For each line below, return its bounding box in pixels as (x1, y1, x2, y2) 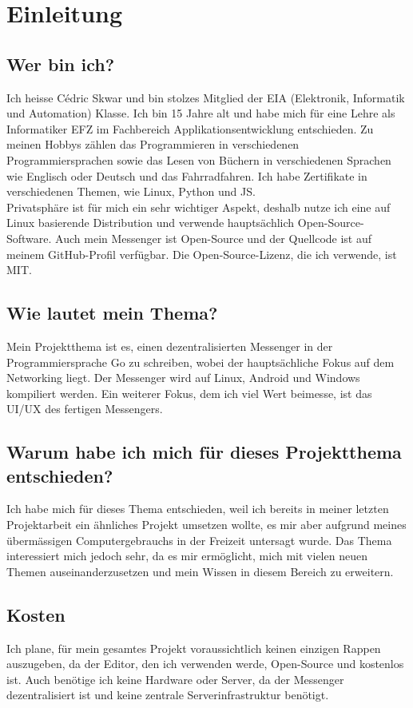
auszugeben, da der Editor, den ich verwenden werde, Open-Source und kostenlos (6, 655, 404, 672)
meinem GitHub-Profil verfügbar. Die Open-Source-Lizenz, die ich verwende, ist (6, 245, 397, 262)
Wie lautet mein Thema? (6, 300, 218, 325)
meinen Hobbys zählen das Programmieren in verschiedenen (6, 136, 300, 153)
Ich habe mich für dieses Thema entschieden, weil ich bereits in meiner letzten (6, 500, 389, 517)
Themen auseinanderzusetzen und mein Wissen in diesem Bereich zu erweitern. (6, 563, 394, 579)
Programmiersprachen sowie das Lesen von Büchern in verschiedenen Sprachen (6, 151, 391, 168)
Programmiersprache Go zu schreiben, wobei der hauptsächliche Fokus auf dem (6, 353, 395, 370)
